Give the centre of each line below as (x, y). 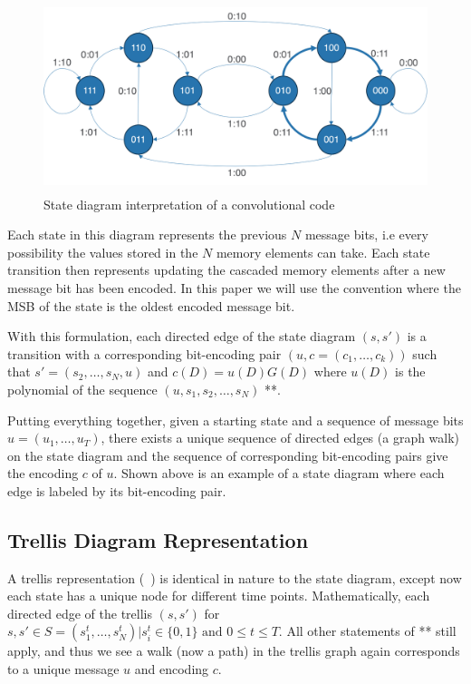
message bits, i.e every (366, 235)
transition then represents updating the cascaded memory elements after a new (226, 270)
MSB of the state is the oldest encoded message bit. (151, 305)
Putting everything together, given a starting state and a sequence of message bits (235, 420)
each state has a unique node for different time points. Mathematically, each (219, 596)
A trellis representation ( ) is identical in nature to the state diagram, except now (235, 577)
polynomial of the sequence (82, 389)
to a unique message (63, 669)
